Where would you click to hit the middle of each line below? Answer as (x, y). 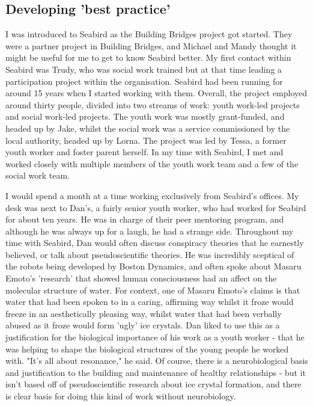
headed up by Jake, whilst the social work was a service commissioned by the (148, 128)
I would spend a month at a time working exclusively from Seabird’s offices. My (152, 195)
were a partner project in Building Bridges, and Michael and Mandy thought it (151, 45)
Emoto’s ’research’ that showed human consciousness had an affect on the (141, 278)
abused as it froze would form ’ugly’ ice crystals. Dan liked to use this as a (143, 325)
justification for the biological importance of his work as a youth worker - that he (155, 337)
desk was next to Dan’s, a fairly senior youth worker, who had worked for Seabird (156, 207)
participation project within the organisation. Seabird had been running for (144, 81)
